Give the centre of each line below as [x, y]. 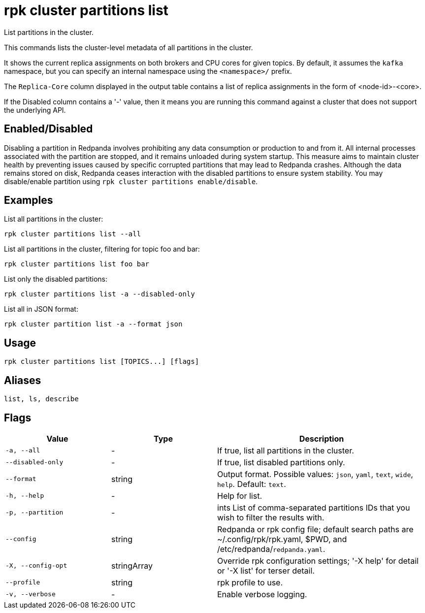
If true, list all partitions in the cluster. [286, 450]
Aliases [23, 380]
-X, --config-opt [36, 566]
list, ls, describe [41, 399]
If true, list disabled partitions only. [281, 462]
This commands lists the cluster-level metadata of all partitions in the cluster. [129, 47]
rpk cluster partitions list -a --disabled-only [99, 294]
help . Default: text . [252, 484]
